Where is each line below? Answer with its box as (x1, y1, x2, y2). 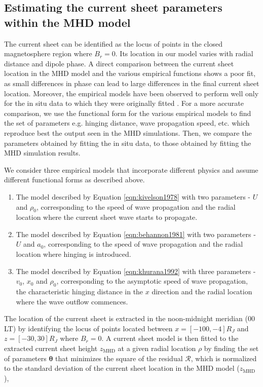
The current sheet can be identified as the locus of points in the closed (4, 38, 222, 49)
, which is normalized (191, 353, 257, 363)
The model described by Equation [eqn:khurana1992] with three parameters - (16, 265, 256, 276)
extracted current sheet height (4, 343, 98, 354)
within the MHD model (4, 14, 131, 30)
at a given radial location (118, 343, 196, 354)
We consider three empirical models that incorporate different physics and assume (4, 164, 258, 175)
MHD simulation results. (4, 147, 81, 158)
